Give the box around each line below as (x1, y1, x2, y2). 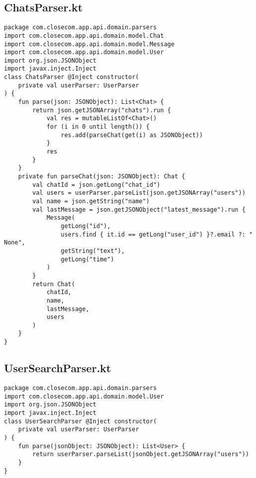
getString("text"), (61, 247, 125, 254)
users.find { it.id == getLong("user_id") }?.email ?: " (61, 231, 253, 238)
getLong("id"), (61, 222, 111, 230)
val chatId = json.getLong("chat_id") (32, 181, 160, 188)
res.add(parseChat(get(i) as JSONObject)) (61, 131, 203, 139)
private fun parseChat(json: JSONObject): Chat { (18, 173, 186, 180)
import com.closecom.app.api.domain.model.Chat (4, 32, 164, 39)
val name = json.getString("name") (32, 197, 150, 205)
